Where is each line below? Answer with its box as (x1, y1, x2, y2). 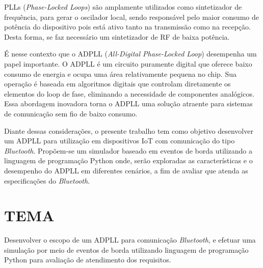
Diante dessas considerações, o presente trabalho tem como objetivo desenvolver (4, 125, 253, 136)
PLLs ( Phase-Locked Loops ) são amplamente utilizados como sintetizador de (4, 2, 242, 12)
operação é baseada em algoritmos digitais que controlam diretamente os (4, 78, 231, 89)
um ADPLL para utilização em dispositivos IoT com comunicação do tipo (4, 135, 235, 146)
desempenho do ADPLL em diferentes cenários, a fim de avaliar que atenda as (4, 165, 248, 175)
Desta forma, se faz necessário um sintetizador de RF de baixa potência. (4, 31, 230, 42)
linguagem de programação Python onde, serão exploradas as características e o (4, 155, 253, 166)
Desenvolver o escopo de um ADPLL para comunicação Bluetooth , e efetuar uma (4, 234, 256, 245)
